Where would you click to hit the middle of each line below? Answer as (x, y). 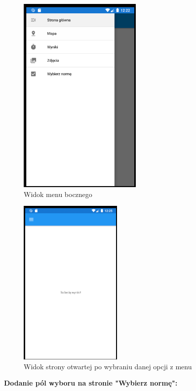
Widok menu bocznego (58, 194)
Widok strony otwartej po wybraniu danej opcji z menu (108, 366)
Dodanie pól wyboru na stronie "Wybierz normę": (91, 383)
